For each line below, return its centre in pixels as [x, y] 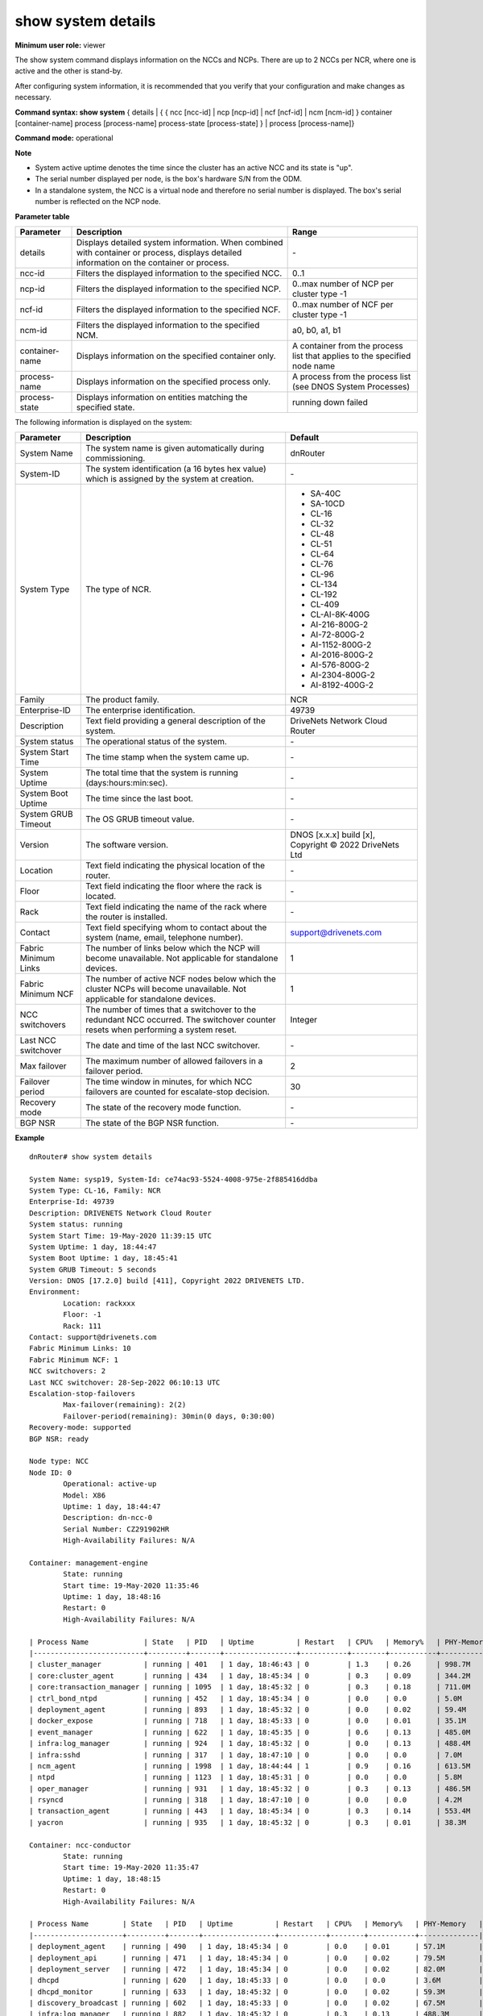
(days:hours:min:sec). [127, 783]
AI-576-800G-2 [340, 665]
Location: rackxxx [99, 1303]
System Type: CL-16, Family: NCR [95, 1190]
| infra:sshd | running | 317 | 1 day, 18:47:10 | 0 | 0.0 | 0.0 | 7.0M [246, 1755]
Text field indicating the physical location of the [175, 865]
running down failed [330, 402]
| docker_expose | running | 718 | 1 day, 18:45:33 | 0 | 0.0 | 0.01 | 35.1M [248, 1721]
